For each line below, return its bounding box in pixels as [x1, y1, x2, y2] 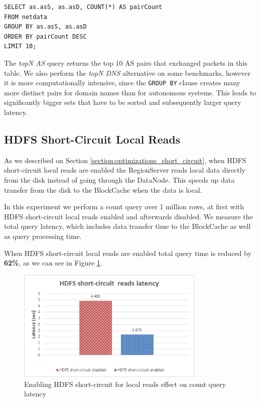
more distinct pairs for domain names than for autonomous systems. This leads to [4, 87, 256, 97]
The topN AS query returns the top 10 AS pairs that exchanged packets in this [4, 57, 247, 68]
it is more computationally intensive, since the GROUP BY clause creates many [4, 77, 240, 88]
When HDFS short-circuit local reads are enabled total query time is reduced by [4, 247, 251, 258]
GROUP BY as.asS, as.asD [4, 23, 87, 31]
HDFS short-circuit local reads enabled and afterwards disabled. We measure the [4, 211, 253, 221]
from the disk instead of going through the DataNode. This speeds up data [4, 174, 235, 185]
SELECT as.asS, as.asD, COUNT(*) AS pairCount [4, 4, 162, 11]
